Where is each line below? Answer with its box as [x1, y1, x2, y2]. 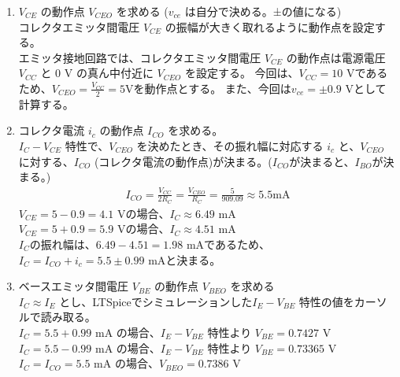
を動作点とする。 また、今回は [133, 79, 291, 96]
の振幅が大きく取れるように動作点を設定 [165, 18, 375, 35]
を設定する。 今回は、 [184, 65, 299, 81]
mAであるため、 [186, 235, 270, 252]
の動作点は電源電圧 [286, 49, 386, 65]
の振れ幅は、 [29, 235, 96, 252]
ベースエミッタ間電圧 [18, 278, 129, 294]
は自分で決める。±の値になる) [184, 3, 342, 19]
